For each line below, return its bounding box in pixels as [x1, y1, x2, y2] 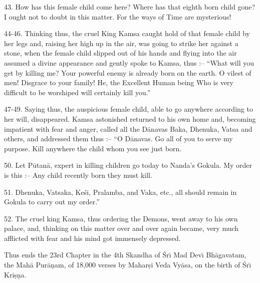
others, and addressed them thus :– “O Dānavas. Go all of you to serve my [4, 133, 233, 144]
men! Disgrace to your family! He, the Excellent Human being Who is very [4, 77, 233, 88]
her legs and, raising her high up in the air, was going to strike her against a [4, 38, 238, 48]
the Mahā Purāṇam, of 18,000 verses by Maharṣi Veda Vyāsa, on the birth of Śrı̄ [4, 259, 251, 270]
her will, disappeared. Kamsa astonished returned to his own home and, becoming [4, 113, 256, 124]
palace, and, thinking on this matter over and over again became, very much [4, 223, 239, 233]
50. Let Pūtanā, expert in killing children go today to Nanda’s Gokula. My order [4, 160, 252, 170]
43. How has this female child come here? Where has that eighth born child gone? [4, 2, 255, 12]
